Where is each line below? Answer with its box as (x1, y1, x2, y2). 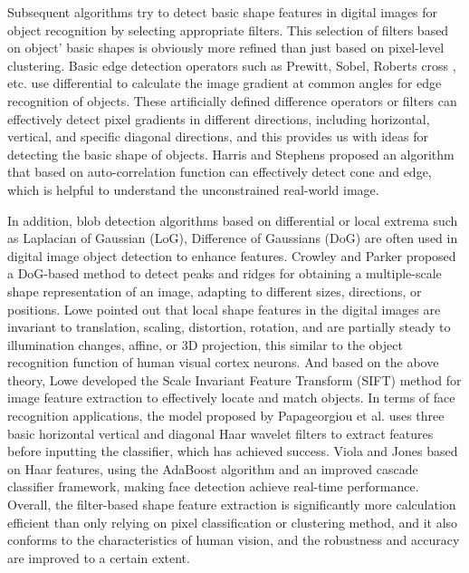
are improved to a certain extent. (7, 548, 190, 567)
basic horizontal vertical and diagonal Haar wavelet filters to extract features (7, 423, 434, 442)
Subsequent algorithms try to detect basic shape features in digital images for (7, 3, 438, 21)
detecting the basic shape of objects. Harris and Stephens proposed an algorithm (7, 144, 455, 163)
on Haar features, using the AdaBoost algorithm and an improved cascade (7, 459, 418, 478)
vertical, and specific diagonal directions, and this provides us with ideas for (7, 127, 428, 146)
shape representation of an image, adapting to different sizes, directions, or (7, 281, 422, 300)
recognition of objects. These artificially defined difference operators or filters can (7, 91, 457, 110)
